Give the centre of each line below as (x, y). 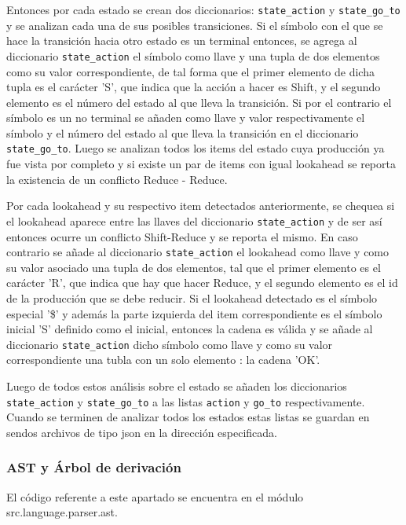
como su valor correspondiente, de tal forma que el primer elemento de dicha (190, 71)
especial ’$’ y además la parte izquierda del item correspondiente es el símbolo (194, 313)
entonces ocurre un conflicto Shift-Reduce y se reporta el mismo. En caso (182, 236)
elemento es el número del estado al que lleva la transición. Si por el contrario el (199, 102)
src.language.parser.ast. (62, 512)
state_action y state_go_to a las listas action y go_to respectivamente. (186, 401)
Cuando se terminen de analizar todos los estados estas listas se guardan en (188, 417)
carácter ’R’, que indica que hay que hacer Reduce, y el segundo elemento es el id (202, 283)
